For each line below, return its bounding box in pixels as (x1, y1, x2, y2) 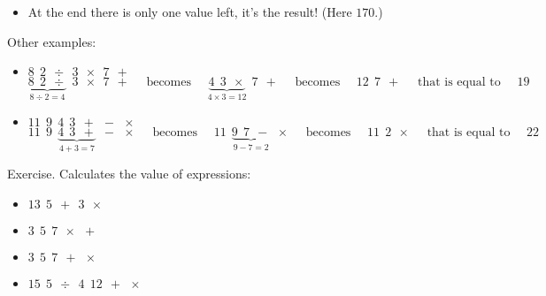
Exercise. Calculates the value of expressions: (7, 164, 251, 183)
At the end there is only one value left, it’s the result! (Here (27, 3, 352, 20)
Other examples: (7, 32, 96, 50)
